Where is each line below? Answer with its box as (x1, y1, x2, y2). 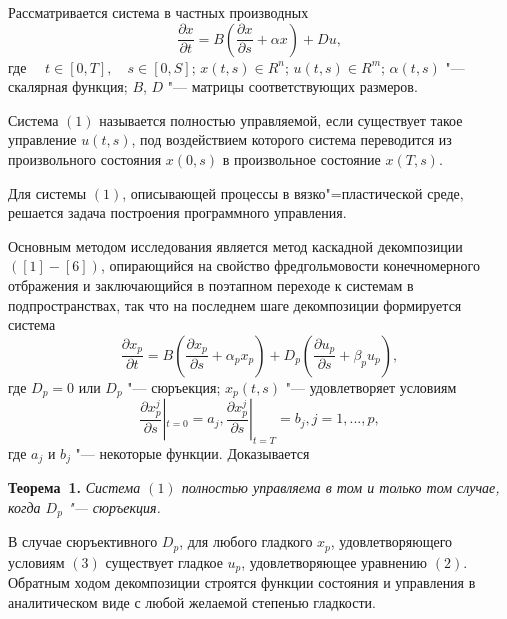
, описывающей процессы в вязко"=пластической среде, (122, 182, 464, 203)
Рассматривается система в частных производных (8, 2, 309, 22)
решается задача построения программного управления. (8, 202, 347, 223)
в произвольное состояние (222, 148, 381, 169)
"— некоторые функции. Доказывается (75, 442, 310, 463)
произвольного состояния (8, 148, 162, 169)
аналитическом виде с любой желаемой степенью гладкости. (8, 591, 376, 612)
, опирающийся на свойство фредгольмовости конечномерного (100, 255, 480, 276)
